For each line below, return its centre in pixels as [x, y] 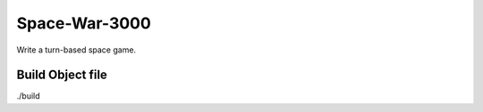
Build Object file [62, 75]
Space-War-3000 [84, 23]
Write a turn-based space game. [76, 50]
